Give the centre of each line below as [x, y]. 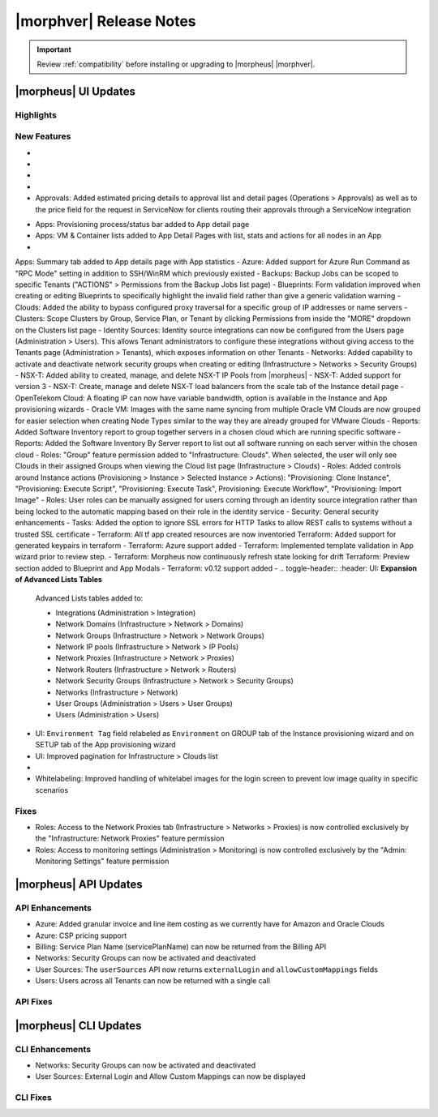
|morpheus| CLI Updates [78, 1025]
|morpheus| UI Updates [75, 91]
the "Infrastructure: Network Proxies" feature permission [130, 838]
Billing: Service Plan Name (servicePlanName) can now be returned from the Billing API [181, 947]
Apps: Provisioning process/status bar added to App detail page [142, 224]
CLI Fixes [33, 1098]
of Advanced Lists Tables [59, 580]
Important [54, 49]
